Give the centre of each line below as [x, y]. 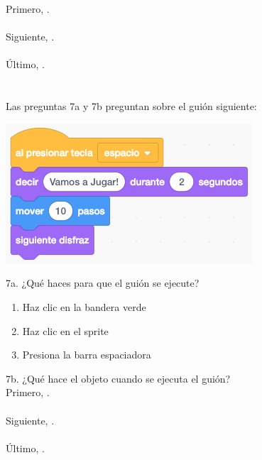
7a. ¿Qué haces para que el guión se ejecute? [103, 283]
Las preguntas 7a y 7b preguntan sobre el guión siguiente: [131, 106]
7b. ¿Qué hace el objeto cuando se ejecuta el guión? [118, 378]
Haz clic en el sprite [65, 330]
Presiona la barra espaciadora [87, 355]
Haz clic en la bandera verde [84, 306]
